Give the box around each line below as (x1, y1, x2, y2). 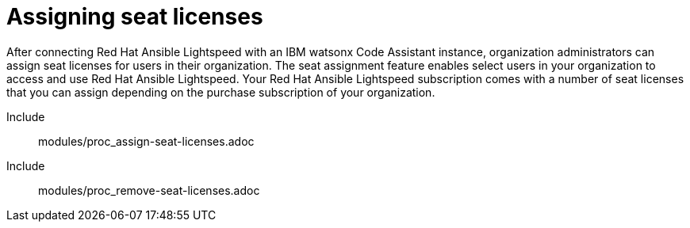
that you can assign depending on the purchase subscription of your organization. (6, 85, 435, 99)
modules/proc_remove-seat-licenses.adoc (38, 183, 260, 197)
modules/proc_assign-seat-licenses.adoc (38, 134, 255, 148)
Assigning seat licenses (6, 3, 263, 30)
